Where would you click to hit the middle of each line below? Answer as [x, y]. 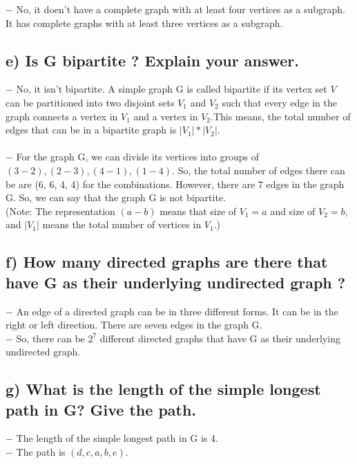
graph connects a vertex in [62, 116]
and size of [293, 211]
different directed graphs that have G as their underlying [220, 338]
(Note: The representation [60, 211]
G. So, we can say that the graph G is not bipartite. [116, 197]
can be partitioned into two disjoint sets [90, 102]
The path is [41, 452]
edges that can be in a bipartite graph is [91, 130]
